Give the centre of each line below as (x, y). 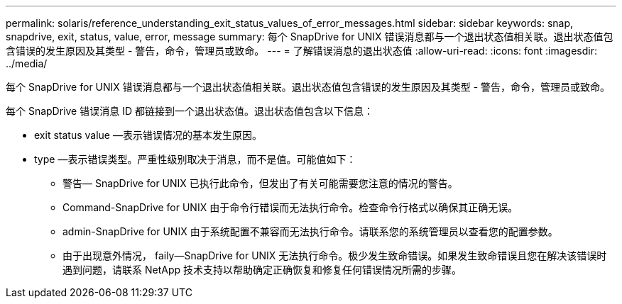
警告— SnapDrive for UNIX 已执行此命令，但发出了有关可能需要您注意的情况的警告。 (260, 183)
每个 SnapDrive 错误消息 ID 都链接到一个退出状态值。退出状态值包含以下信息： (190, 111)
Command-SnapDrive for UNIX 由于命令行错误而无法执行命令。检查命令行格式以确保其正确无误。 (290, 207)
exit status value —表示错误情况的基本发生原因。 (148, 135)
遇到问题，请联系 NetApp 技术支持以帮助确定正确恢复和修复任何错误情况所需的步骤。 (262, 270)
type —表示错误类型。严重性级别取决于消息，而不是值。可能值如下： (195, 159)
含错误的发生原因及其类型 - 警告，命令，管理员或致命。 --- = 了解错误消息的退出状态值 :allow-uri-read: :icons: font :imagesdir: (301, 51)
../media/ (27, 63)
